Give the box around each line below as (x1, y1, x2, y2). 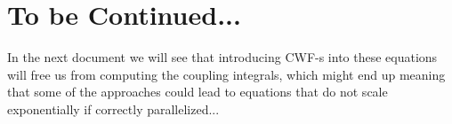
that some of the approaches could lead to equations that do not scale (7, 82, 388, 101)
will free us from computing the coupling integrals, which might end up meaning (7, 65, 446, 83)
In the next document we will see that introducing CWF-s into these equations (7, 48, 438, 66)
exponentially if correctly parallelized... (7, 99, 220, 118)
